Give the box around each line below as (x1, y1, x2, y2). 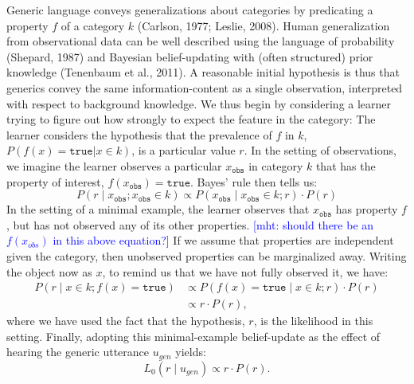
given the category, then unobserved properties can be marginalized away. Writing (6, 247, 407, 264)
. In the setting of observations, (244, 142, 396, 159)
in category (248, 157, 303, 174)
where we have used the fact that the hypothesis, (6, 312, 245, 329)
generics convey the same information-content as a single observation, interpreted (6, 79, 403, 96)
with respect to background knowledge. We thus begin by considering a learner (6, 95, 392, 112)
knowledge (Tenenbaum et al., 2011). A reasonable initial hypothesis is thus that (6, 64, 400, 80)
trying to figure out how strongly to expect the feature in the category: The (6, 111, 376, 127)
